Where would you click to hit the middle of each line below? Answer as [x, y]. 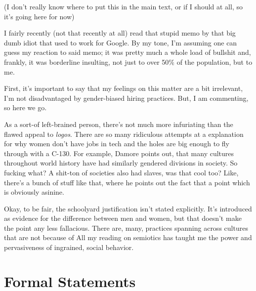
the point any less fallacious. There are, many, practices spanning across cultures [126, 228]
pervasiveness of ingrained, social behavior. [69, 247]
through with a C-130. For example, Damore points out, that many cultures [119, 153]
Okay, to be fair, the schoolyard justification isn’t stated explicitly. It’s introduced [128, 208]
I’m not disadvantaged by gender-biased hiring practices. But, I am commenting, [126, 98]
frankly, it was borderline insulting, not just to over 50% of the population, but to [128, 62]
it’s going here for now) [39, 16]
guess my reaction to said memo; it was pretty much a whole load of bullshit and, [128, 52]
